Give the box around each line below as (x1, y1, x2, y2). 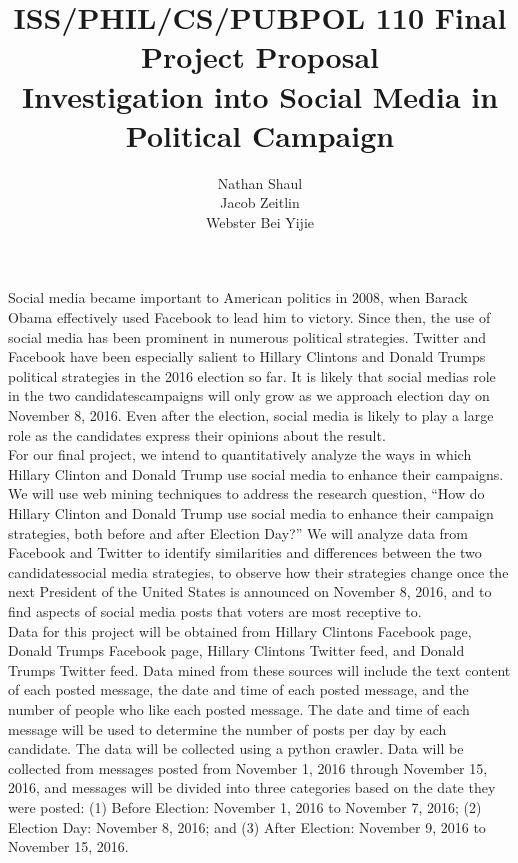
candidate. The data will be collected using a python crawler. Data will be (8, 738, 464, 759)
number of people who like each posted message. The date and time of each (8, 698, 470, 719)
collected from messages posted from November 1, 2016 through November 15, (8, 757, 488, 778)
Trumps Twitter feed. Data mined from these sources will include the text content (8, 659, 511, 680)
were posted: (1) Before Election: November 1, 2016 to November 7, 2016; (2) (8, 796, 482, 817)
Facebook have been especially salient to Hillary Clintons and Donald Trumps (8, 346, 486, 367)
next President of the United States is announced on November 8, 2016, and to (8, 581, 492, 602)
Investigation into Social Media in (21, 75, 499, 116)
